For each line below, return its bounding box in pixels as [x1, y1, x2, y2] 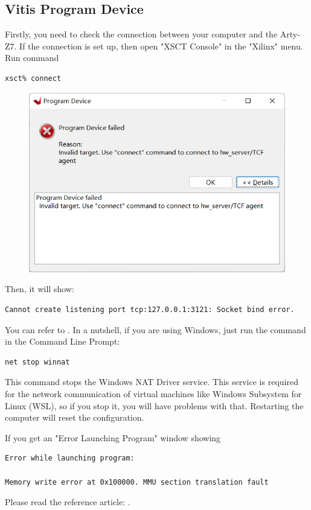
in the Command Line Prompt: [5, 335, 120, 348]
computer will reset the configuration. [5, 411, 144, 424]
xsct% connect [5, 74, 62, 83]
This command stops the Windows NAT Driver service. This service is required [5, 375, 298, 388]
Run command [5, 51, 59, 64]
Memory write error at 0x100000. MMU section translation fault [5, 477, 269, 486]
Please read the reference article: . [5, 496, 130, 508]
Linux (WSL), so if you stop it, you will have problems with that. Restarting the [5, 399, 304, 412]
